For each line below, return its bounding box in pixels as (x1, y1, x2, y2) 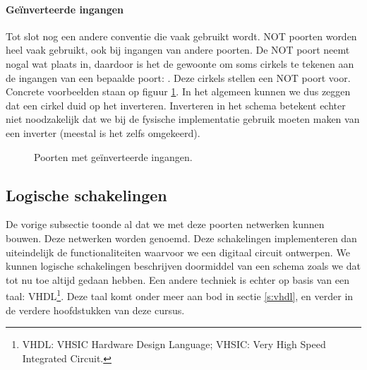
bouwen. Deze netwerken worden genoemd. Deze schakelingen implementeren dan (6, 230, 357, 245)
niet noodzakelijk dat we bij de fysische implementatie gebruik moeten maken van (6, 112, 360, 126)
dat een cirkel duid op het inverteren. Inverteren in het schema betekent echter (6, 97, 346, 112)
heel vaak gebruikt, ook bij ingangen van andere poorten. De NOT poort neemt (6, 42, 350, 57)
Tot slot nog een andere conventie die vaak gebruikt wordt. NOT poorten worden (6, 28, 357, 43)
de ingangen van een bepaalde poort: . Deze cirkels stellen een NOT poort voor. (6, 70, 351, 85)
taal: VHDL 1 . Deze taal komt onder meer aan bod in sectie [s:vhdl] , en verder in (6, 287, 354, 303)
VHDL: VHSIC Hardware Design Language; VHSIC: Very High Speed (22, 337, 326, 352)
